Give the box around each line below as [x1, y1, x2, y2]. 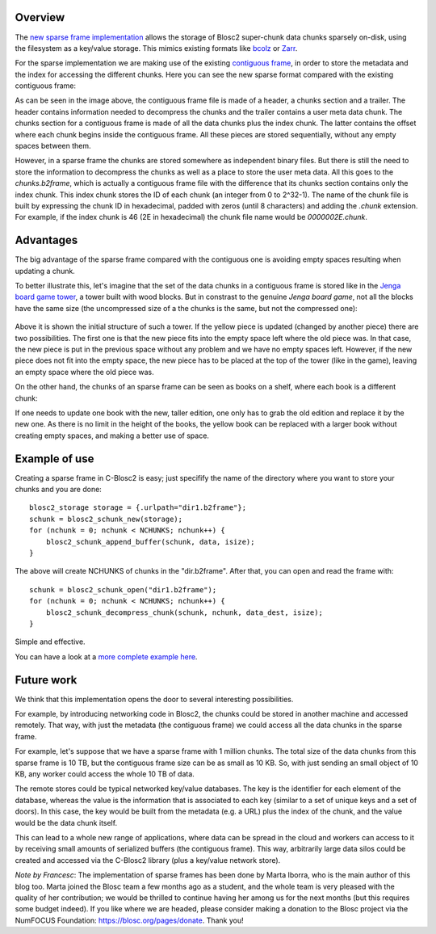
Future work [15, 673, 78, 687]
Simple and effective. [15, 637, 86, 646]
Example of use [15, 452, 94, 465]
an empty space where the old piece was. [15, 367, 155, 377]
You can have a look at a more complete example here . [15, 651, 198, 662]
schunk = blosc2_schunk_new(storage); [29, 514, 183, 524]
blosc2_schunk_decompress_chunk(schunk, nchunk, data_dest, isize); [45, 608, 323, 617]
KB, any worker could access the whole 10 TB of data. [15, 768, 195, 779]
